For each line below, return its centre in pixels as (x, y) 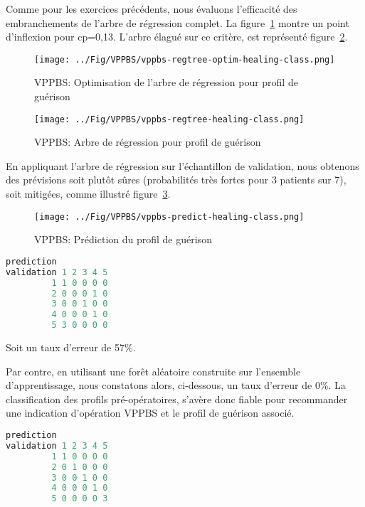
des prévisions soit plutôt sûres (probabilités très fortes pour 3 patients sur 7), (176, 180)
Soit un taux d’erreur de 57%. (71, 347)
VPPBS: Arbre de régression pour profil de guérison (148, 142)
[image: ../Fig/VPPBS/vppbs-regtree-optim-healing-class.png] (185, 59)
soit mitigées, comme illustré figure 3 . (88, 194)
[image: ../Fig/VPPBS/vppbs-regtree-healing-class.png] (169, 119)
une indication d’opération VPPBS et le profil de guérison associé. (150, 413)
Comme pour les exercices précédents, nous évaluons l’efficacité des (152, 9)
